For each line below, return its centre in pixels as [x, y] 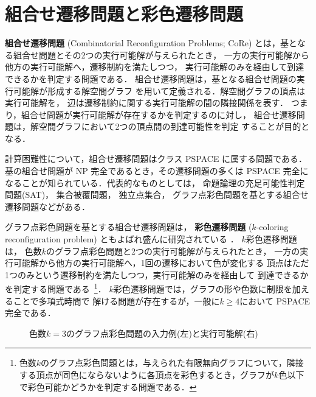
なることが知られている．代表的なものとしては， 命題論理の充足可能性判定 [155, 182]
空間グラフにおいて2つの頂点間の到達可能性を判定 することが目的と [174, 126]
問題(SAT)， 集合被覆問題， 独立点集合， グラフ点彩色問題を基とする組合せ [157, 195]
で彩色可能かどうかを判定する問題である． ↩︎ [108, 386]
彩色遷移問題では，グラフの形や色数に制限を [203, 289]
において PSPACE [275, 300]
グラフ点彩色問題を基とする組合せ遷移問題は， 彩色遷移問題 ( [129, 227]
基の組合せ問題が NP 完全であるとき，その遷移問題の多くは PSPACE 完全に [157, 171]
